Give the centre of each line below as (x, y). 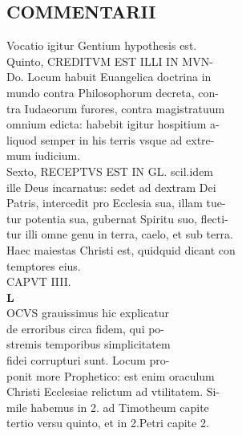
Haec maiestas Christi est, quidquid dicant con (121, 249)
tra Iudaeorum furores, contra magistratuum (116, 108)
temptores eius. (44, 265)
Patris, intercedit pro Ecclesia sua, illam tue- (116, 203)
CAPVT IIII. (39, 281)
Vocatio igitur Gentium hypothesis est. (102, 45)
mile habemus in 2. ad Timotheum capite (108, 407)
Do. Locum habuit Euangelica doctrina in (109, 77)
